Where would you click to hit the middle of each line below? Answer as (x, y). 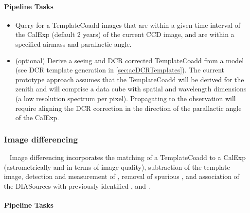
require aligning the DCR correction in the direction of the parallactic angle (128, 108)
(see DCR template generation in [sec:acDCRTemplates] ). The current (120, 70)
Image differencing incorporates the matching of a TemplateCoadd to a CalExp (127, 157)
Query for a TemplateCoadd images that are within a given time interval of (128, 25)
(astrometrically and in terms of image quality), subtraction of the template (117, 167)
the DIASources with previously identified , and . (77, 186)
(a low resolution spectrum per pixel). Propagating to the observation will (125, 98)
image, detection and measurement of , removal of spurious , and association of (122, 176)
